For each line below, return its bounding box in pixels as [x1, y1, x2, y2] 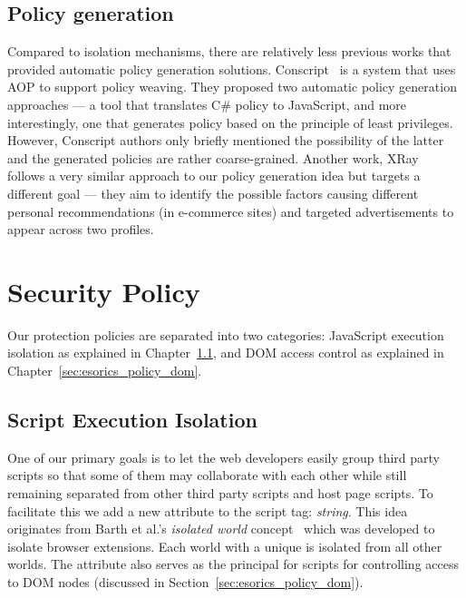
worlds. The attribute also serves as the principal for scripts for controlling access [7, 554, 459, 573]
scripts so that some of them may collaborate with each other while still [7, 466, 407, 485]
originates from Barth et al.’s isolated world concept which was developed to [7, 519, 435, 538]
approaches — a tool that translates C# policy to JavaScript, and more [7, 94, 407, 113]
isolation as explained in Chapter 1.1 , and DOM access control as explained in [7, 343, 444, 362]
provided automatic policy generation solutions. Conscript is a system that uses [7, 59, 456, 78]
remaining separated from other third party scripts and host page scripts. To [7, 484, 433, 503]
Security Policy [7, 272, 200, 309]
